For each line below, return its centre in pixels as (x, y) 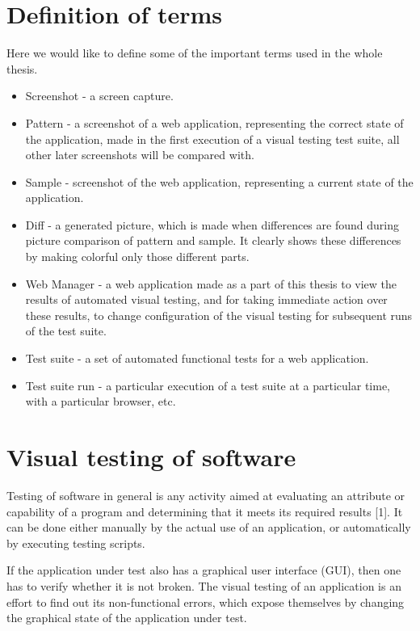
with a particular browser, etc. (101, 401)
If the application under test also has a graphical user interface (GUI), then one (204, 570)
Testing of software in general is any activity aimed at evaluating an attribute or (206, 495)
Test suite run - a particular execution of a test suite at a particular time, (208, 385)
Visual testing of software (151, 456)
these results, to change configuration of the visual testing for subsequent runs (219, 315)
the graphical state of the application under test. (127, 618)
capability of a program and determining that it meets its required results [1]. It (205, 511)
